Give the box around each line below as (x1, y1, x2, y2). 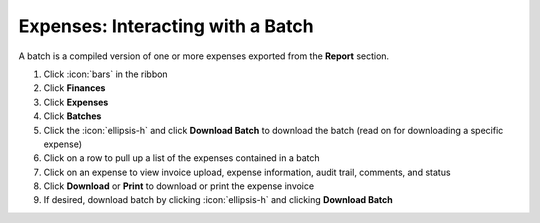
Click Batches (43, 110, 102, 122)
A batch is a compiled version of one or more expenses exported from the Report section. (18, 50, 390, 62)
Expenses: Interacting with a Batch (18, 15, 314, 37)
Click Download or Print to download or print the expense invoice (43, 180, 315, 192)
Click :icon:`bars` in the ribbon (43, 68, 169, 80)
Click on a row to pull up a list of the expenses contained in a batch (43, 152, 320, 164)
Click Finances (43, 82, 106, 94)
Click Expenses (43, 96, 109, 108)
